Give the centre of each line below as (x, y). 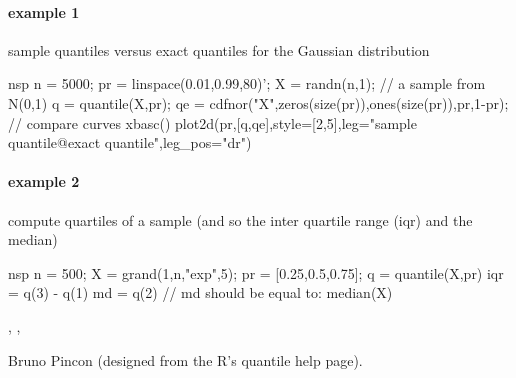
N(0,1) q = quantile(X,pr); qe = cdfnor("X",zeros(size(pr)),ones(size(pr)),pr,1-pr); (258, 102)
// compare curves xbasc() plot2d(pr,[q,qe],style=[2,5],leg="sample (212, 122)
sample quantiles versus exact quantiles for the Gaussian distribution (219, 49)
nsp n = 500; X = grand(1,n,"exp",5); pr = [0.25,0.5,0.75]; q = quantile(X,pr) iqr (256, 272)
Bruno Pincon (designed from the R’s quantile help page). (185, 359)
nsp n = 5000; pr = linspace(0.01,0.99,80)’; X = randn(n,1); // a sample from (247, 83)
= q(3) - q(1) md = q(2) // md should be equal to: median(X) (200, 292)
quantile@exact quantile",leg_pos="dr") (130, 142)
